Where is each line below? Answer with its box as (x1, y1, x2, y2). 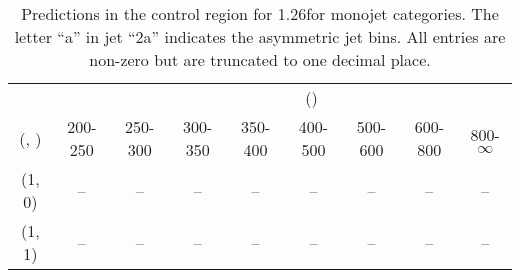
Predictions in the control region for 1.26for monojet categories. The (21, 2, 499, 25)
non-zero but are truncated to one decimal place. (89, 48, 431, 71)
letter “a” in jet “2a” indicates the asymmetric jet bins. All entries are (14, 25, 506, 48)
